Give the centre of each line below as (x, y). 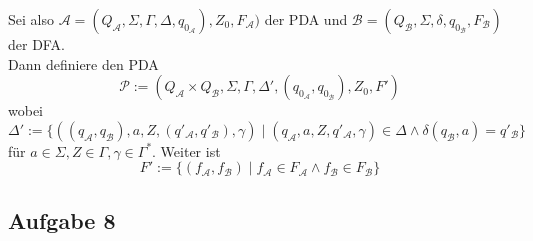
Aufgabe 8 (62, 219)
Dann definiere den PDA (83, 63)
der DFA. (36, 44)
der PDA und (306, 19)
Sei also (31, 19)
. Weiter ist (186, 150)
